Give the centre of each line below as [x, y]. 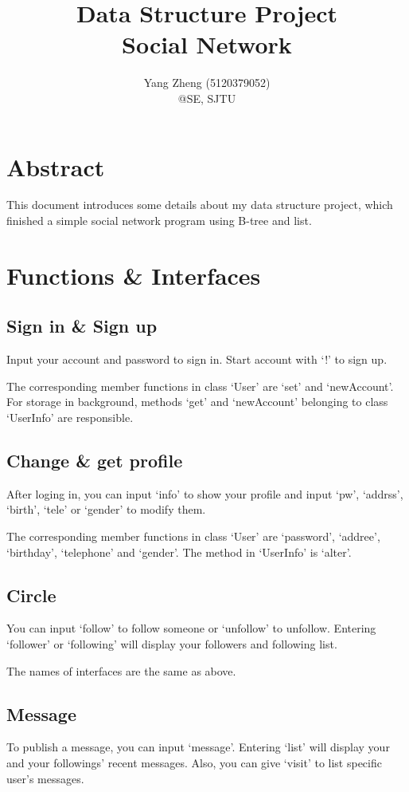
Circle [31, 595]
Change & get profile [95, 460]
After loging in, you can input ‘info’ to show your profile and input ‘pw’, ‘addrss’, [205, 493]
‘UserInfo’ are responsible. [70, 417]
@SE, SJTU [207, 98]
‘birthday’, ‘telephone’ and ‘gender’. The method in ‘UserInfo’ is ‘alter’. [179, 552]
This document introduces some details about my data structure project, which [200, 205]
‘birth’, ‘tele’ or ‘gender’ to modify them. [106, 509]
